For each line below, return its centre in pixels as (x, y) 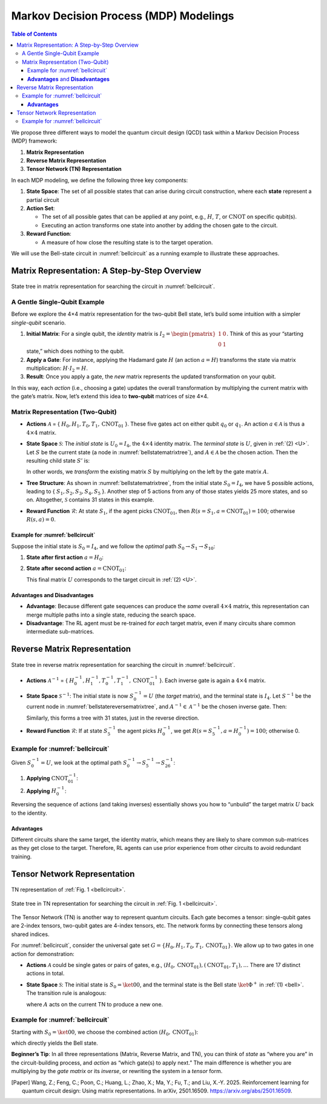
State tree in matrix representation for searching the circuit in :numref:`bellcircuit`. (113, 286)
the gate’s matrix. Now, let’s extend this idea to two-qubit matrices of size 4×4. (110, 396)
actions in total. (45, 974)
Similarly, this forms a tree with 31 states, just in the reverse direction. (113, 718)
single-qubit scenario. (38, 323)
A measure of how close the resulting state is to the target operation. (127, 242)
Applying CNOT (47, 778)
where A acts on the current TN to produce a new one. (95, 1004)
